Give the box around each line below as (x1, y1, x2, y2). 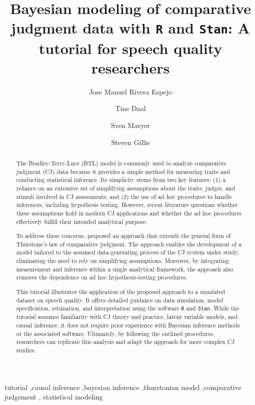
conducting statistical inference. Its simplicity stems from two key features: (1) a (16, 175, 226, 184)
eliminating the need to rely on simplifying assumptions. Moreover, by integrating (16, 256, 229, 265)
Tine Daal (115, 103, 146, 113)
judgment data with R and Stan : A (11, 17, 250, 38)
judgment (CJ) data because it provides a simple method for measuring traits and (16, 167, 230, 175)
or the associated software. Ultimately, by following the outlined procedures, (16, 329, 214, 337)
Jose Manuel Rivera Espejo (89, 86, 172, 96)
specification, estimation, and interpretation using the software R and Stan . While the (16, 304, 239, 312)
